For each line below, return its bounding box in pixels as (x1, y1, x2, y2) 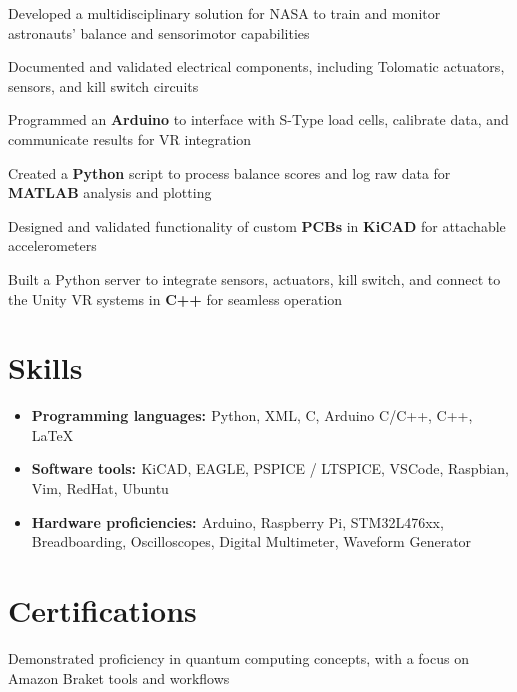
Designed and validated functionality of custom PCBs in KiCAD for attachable (8, 215, 506, 236)
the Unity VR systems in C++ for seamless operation (8, 288, 343, 309)
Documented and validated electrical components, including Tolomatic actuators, (8, 56, 505, 77)
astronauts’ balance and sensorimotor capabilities (8, 22, 310, 43)
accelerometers (8, 235, 97, 256)
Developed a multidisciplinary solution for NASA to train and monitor (8, 3, 441, 23)
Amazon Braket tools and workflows (8, 667, 230, 688)
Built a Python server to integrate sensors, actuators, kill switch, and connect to (8, 268, 501, 289)
